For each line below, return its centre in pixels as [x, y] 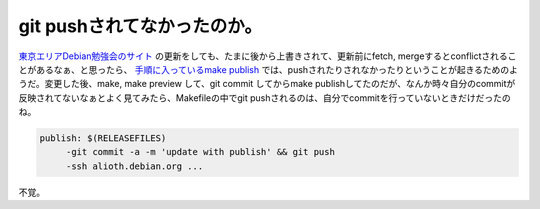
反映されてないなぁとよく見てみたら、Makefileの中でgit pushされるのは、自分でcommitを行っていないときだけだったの [264, 97]
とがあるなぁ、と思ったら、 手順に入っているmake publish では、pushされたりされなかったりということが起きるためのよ [268, 69]
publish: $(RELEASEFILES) [103, 138]
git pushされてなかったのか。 [140, 26]
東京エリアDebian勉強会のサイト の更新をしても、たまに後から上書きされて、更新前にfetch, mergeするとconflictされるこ [267, 56]
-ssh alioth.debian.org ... [134, 166]
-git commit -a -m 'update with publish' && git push [200, 152]
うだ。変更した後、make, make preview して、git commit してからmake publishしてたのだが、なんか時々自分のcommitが [267, 84]
